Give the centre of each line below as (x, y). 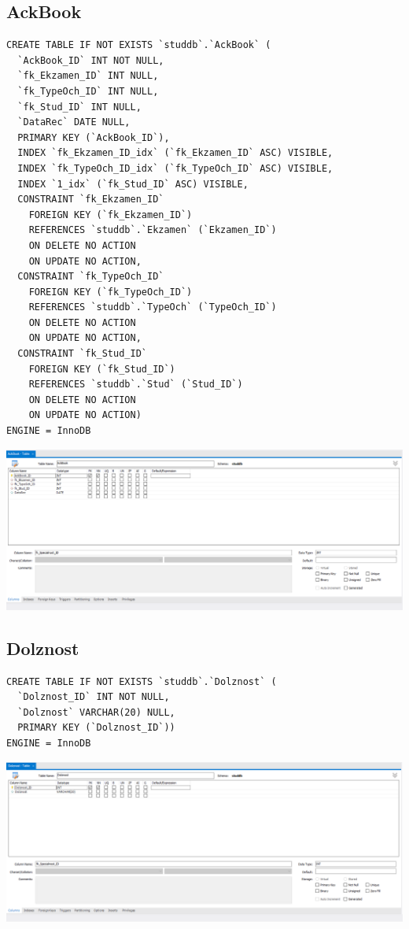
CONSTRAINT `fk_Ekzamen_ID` (91, 200)
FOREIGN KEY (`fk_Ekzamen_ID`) (111, 215)
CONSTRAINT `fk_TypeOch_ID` (91, 277)
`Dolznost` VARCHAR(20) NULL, (96, 712)
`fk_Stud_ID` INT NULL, (79, 107)
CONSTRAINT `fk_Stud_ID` (82, 354)
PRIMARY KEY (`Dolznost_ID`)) (96, 728)
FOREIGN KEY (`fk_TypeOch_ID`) (111, 292)
